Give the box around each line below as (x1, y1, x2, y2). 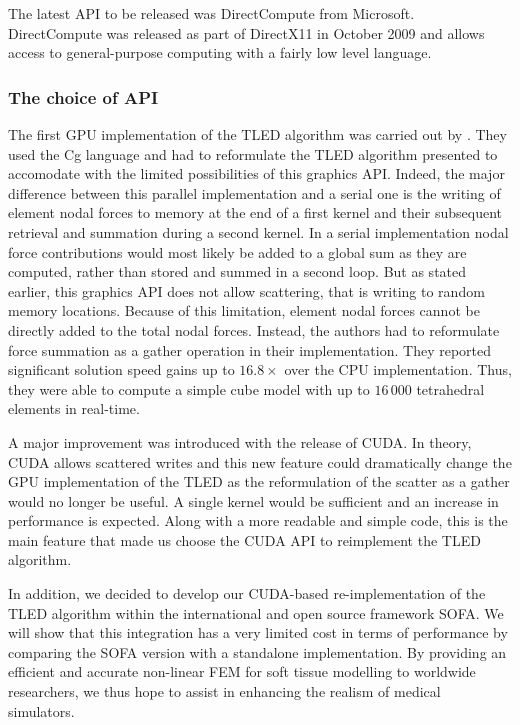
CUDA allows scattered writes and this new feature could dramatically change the (8, 451, 512, 472)
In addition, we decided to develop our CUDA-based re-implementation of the (8, 583, 486, 604)
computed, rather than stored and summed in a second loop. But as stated (8, 261, 467, 282)
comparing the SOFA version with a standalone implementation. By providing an (8, 641, 507, 662)
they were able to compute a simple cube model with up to (8, 378, 370, 399)
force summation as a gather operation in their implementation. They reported (8, 339, 492, 360)
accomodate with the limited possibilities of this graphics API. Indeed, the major (8, 163, 505, 184)
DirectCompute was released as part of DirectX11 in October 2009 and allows (8, 22, 485, 43)
